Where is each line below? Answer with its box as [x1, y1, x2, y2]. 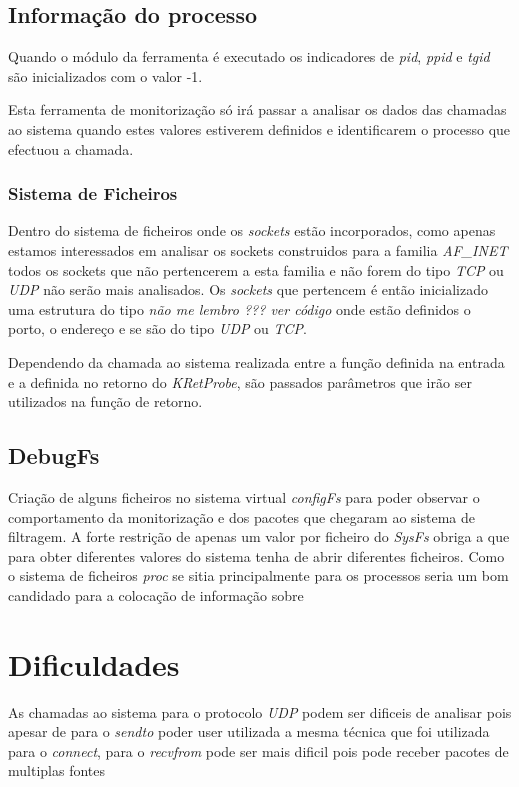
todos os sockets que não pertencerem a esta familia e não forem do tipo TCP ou [8, 259, 504, 280]
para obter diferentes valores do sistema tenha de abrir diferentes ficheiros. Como [8, 545, 505, 566]
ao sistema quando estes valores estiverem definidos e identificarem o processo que [8, 118, 511, 139]
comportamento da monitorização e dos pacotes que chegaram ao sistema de [8, 506, 476, 527]
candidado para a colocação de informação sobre [8, 584, 304, 605]
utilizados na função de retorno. [8, 391, 203, 412]
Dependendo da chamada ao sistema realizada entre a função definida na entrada [8, 351, 505, 372]
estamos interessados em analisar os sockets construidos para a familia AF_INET [8, 239, 508, 260]
